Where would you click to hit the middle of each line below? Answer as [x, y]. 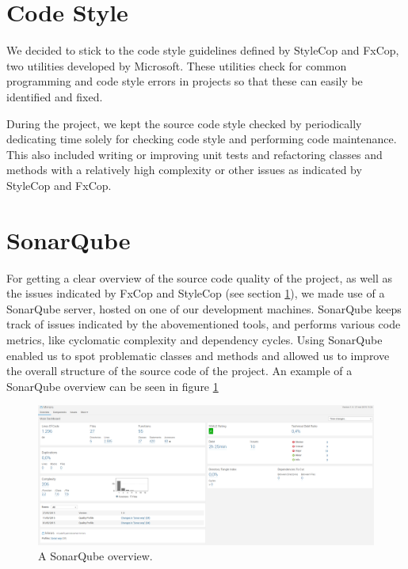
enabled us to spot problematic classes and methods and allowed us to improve [198, 355]
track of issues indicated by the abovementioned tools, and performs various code [204, 324]
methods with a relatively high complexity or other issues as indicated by [184, 170]
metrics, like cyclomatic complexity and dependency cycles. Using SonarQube [194, 339]
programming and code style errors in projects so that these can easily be [185, 81]
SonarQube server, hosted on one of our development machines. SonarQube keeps [204, 308]
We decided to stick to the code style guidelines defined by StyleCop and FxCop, [203, 50]
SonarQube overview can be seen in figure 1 [112, 386]
